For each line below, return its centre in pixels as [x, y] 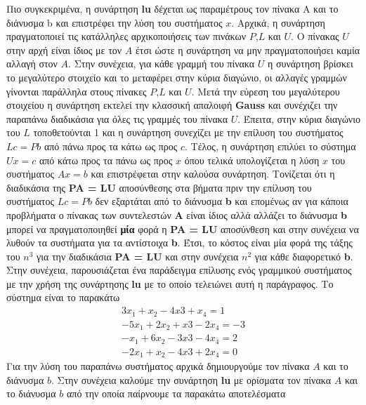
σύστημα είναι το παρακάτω [63, 297]
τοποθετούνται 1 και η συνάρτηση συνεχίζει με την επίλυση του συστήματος [188, 132]
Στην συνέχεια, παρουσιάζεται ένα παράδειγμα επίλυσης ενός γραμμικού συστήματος [179, 270]
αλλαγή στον [32, 64]
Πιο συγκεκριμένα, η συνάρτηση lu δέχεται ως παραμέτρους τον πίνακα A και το [172, 8]
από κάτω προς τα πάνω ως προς [106, 160]
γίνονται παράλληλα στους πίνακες [77, 91]
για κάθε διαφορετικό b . [304, 256]
